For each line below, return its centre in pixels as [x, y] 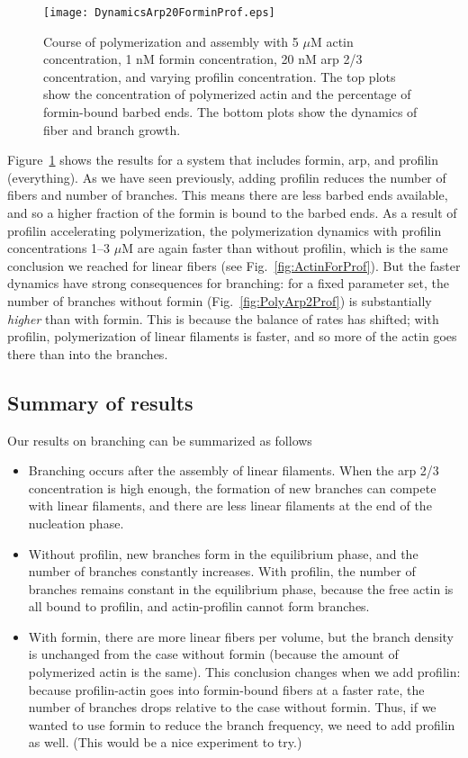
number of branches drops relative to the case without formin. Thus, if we [232, 707]
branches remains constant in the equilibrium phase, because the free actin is [241, 588]
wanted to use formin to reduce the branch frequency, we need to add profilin [242, 724]
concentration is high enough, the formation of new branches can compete [232, 487]
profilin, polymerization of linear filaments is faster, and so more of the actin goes [232, 336]
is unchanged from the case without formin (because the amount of [213, 654]
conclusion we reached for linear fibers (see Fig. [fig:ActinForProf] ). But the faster [234, 265]
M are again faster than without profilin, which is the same [285, 248]
